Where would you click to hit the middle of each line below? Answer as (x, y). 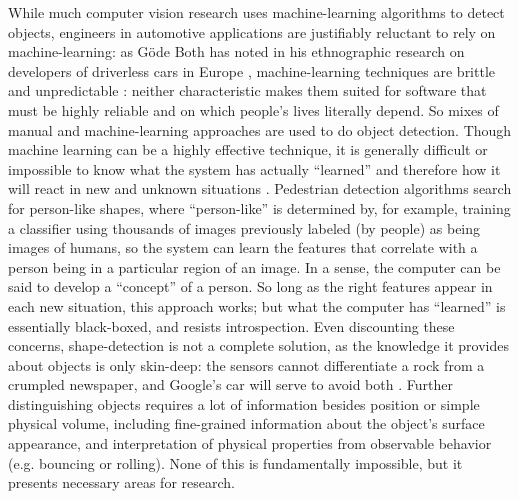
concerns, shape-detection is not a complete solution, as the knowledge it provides (259, 345)
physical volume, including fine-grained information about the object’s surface (246, 423)
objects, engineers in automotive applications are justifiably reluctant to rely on (252, 31)
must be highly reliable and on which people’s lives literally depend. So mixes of (253, 109)
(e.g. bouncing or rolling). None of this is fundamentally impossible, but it (235, 462)
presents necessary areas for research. (121, 482)
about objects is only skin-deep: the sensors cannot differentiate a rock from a (246, 364)
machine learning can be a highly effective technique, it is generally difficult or (248, 149)
